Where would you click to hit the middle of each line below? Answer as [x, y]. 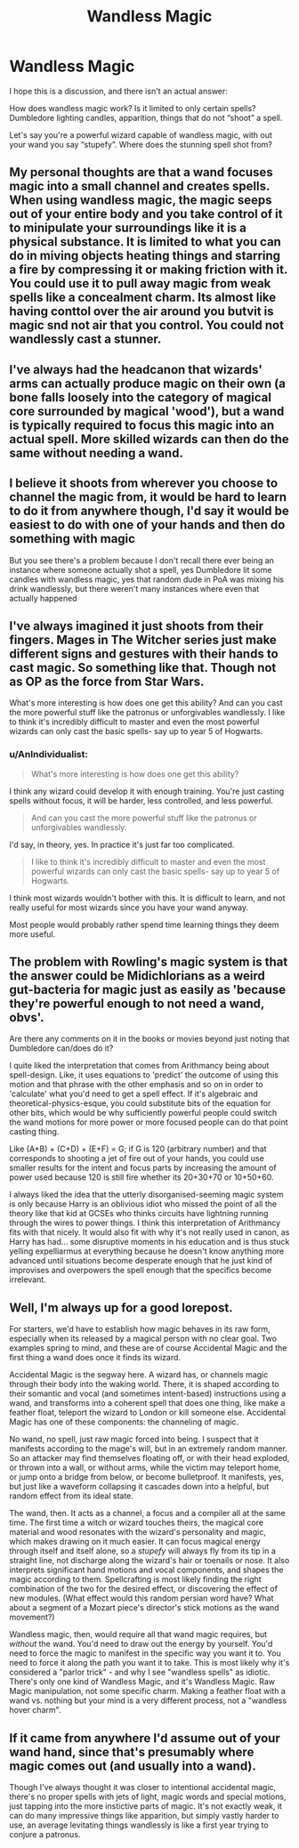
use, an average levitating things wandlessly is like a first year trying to [139, 1825]
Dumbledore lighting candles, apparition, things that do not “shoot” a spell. [146, 117]
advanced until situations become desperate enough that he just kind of [141, 1261]
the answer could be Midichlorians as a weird [137, 976]
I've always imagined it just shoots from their [137, 626]
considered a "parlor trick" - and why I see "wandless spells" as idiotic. [140, 1672]
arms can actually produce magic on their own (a [148, 383]
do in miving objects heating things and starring [145, 256]
